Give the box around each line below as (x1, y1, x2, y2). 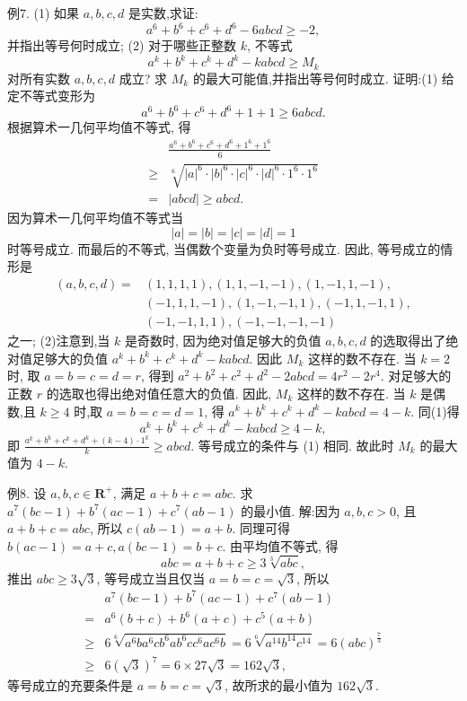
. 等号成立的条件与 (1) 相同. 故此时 (190, 435, 394, 454)
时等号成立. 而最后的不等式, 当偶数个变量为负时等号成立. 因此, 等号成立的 (7, 239, 441, 258)
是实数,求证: (128, 4, 198, 22)
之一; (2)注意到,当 (7, 331, 110, 350)
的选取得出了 (370, 331, 446, 350)
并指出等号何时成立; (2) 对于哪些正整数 (7, 36, 237, 55)
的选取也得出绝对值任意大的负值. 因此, (46, 383, 272, 402)
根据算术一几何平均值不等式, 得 (7, 118, 191, 136)
